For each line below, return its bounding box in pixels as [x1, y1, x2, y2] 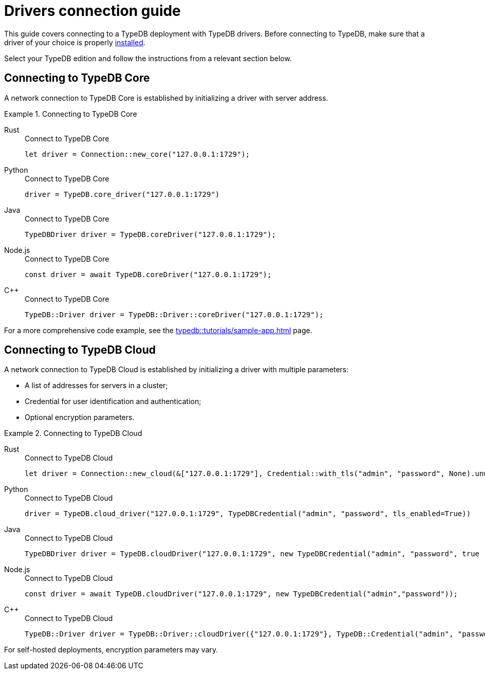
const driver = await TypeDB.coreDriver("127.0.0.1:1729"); [25, 270, 272, 279]
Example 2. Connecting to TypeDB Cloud [4, 429, 142, 438]
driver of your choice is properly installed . [4, 38, 145, 47]
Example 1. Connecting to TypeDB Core [4, 109, 137, 118]
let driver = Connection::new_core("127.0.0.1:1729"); [25, 150, 250, 158]
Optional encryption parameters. [25, 413, 135, 422]
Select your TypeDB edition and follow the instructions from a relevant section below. [4, 53, 292, 63]
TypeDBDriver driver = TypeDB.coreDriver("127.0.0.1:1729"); [25, 230, 276, 239]
